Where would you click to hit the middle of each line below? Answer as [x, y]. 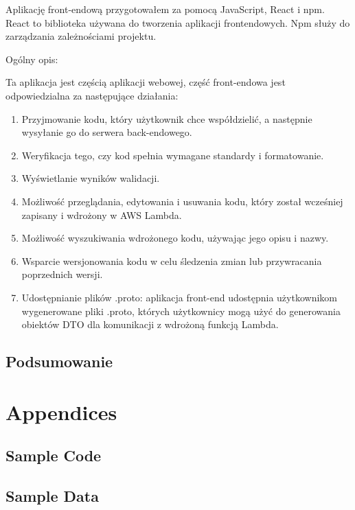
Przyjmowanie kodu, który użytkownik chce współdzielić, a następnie [167, 118]
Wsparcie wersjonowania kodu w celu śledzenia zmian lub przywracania [172, 260]
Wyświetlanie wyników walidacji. [91, 178]
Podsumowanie [59, 361]
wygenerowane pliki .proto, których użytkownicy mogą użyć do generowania [181, 311]
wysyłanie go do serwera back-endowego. [107, 132]
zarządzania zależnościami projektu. [81, 36]
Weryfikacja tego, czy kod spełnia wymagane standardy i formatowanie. [173, 155]
